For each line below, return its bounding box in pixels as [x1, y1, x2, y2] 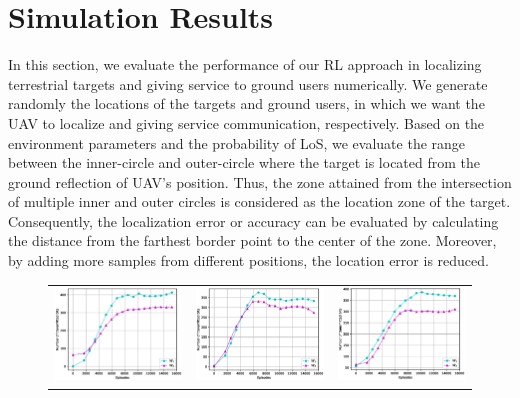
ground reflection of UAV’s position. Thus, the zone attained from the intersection [8, 171, 512, 192]
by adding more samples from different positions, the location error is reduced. [8, 250, 489, 271]
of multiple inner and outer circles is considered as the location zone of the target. [8, 191, 511, 212]
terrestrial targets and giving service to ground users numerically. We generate [8, 73, 488, 94]
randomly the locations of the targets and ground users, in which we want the [8, 93, 485, 114]
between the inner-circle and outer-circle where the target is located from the [8, 152, 481, 173]
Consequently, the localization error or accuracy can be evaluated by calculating [8, 210, 499, 231]
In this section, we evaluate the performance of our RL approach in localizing [8, 54, 482, 75]
